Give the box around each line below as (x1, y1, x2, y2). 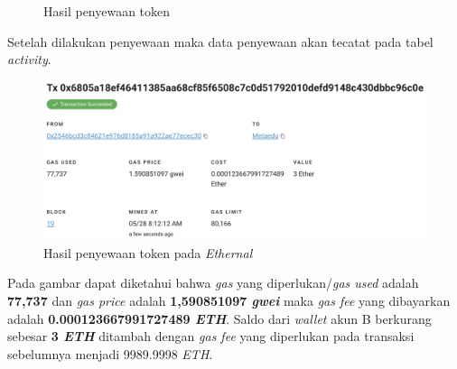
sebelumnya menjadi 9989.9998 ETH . (7, 344, 213, 363)
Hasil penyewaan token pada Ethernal (43, 243, 253, 262)
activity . (7, 50, 51, 69)
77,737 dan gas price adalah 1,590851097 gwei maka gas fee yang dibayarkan (7, 291, 451, 309)
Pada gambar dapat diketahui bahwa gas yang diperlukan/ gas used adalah (7, 273, 419, 292)
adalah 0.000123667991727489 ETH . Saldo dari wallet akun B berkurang (7, 309, 432, 327)
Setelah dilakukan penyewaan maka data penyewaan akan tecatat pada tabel (7, 32, 434, 51)
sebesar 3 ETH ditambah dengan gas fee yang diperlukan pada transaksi (7, 327, 415, 346)
